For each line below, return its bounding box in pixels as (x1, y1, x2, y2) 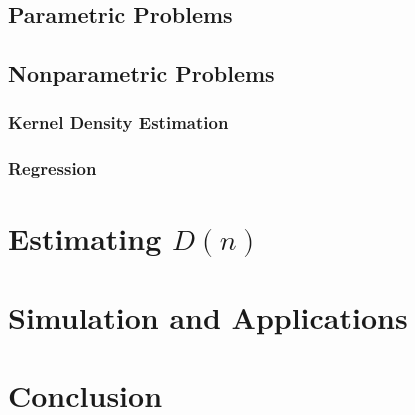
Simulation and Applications (8, 296, 408, 337)
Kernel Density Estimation (8, 110, 229, 135)
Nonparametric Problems (8, 58, 275, 89)
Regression (8, 156, 97, 181)
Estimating (8, 218, 162, 259)
